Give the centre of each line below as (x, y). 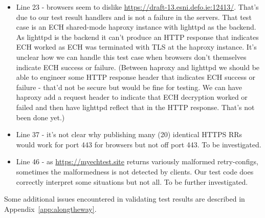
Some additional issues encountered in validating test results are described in (125, 199)
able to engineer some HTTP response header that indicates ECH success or (136, 77)
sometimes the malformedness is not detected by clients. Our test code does (135, 171)
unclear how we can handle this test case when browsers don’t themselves (131, 57)
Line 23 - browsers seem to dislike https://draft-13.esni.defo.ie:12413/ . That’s (137, 7)
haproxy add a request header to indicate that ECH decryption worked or (132, 97)
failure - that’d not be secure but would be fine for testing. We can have (129, 87)
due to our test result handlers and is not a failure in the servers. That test (134, 17)
